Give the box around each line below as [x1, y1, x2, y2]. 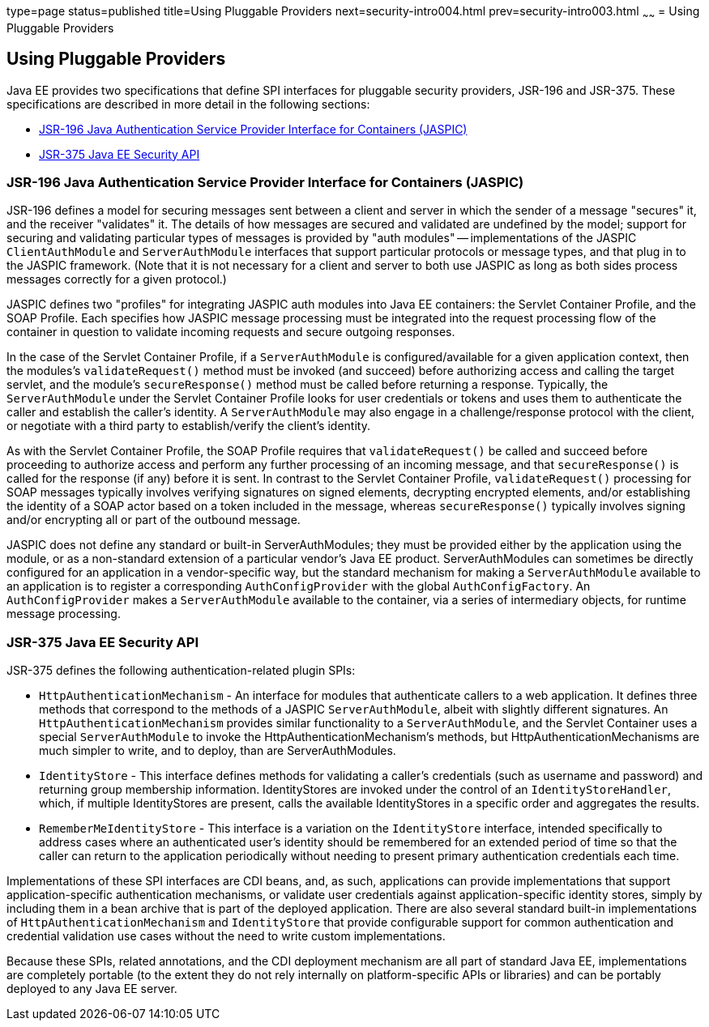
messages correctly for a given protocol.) [6, 272, 227, 287]
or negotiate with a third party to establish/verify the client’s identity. [6, 419, 370, 433]
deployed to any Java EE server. [6, 982, 177, 996]
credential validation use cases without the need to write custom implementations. [6, 929, 446, 944]
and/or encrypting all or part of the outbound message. [6, 513, 301, 527]
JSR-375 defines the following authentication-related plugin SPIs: [6, 663, 356, 678]
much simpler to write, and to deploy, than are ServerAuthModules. [39, 744, 396, 758]
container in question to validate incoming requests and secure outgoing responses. [6, 325, 455, 339]
